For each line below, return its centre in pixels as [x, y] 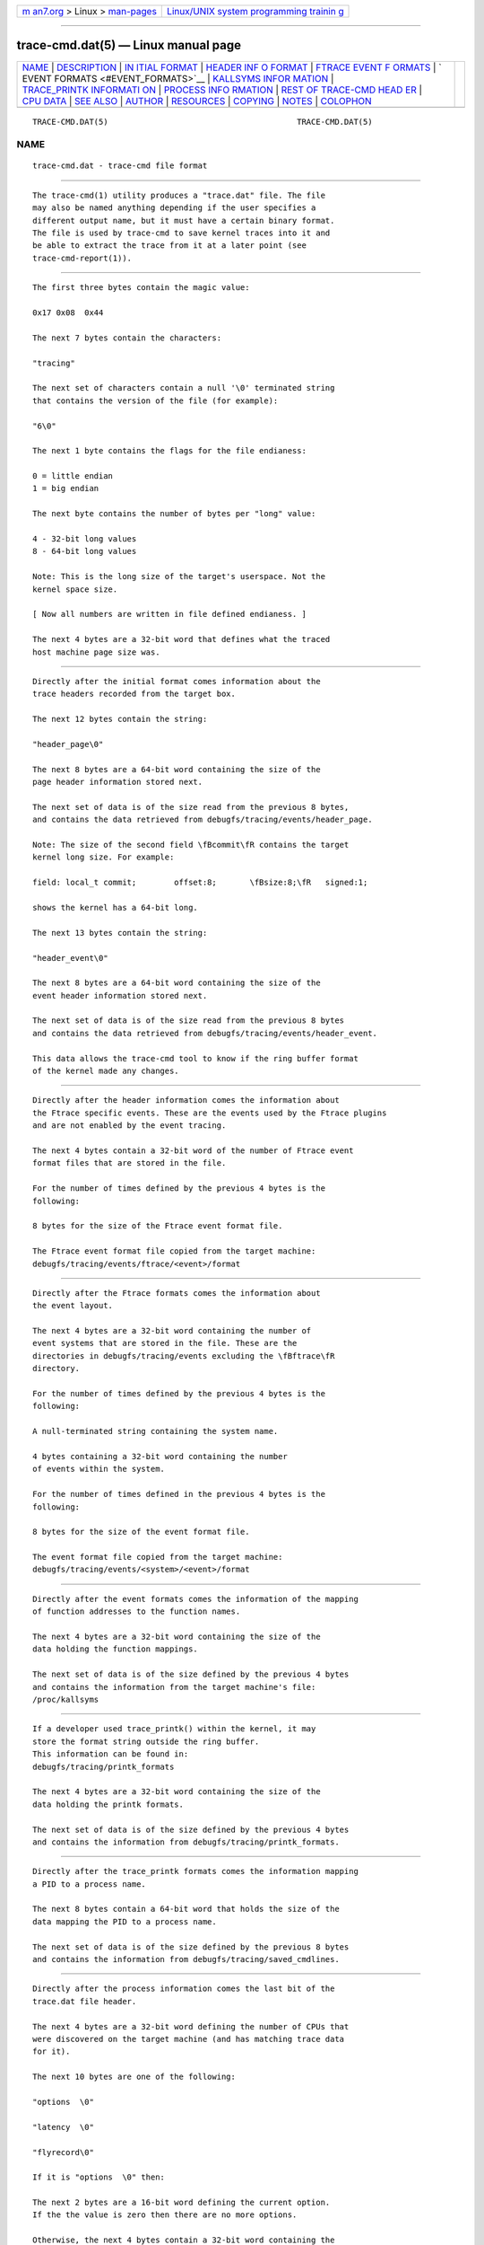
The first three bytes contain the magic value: [141, 288]
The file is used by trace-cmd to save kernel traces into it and [181, 233]
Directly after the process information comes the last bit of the [184, 1989]
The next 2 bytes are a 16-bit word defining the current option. [181, 2203]
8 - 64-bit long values [85, 551]
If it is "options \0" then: [99, 2177]
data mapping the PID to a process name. [125, 1921]
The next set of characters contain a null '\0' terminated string [184, 388]
